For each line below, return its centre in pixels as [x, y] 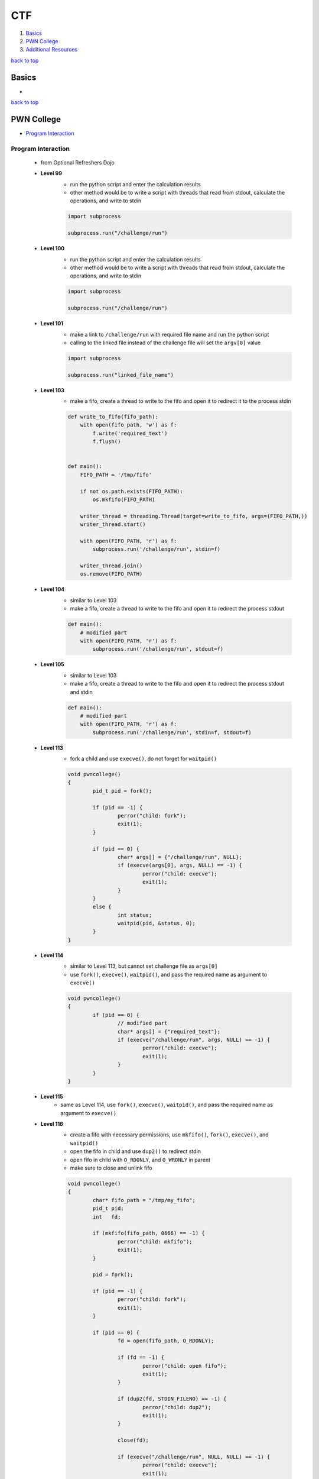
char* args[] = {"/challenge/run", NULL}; [180, 857]
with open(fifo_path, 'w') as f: [128, 425]
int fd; [107, 1217]
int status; [135, 915]
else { [102, 907]
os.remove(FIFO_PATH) [111, 574]
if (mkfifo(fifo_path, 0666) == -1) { [149, 1233]
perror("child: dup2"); [177, 1407]
